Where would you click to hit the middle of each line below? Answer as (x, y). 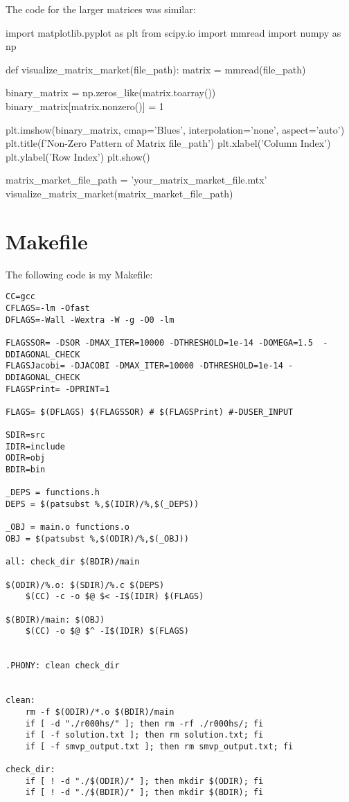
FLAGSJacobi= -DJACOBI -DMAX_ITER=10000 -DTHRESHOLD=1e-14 (144, 366)
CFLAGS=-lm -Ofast (48, 308)
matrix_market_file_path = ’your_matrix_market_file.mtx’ (136, 180)
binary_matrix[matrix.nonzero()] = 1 (85, 106)
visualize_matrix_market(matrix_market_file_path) (119, 193)
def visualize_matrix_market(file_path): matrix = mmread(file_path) (156, 69)
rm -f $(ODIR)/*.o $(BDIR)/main (100, 712)
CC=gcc (20, 297)
